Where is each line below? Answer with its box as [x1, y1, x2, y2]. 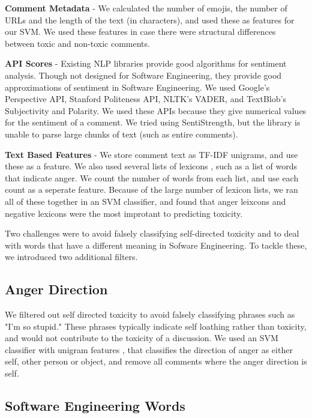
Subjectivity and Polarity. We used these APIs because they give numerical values [5, 104, 307, 117]
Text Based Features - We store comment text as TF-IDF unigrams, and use [5, 148, 298, 160]
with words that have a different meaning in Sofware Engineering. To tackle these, [5, 238, 307, 251]
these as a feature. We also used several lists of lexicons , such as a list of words [5, 160, 298, 172]
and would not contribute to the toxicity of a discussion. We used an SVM [5, 332, 278, 344]
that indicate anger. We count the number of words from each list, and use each [5, 171, 299, 184]
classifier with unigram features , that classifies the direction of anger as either [5, 343, 293, 356]
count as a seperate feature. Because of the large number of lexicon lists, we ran [5, 183, 298, 196]
